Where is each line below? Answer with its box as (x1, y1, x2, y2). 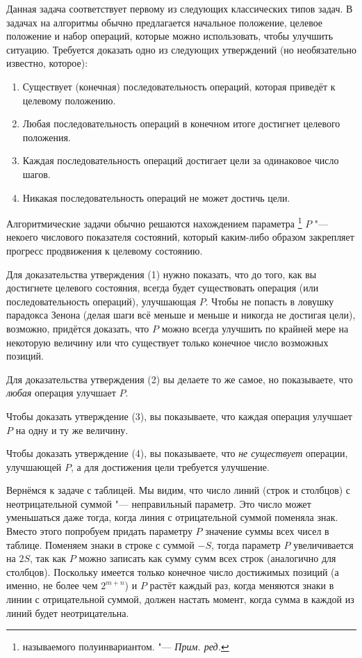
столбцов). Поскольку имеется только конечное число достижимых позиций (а (6, 564, 339, 579)
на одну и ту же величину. (15, 422, 129, 437)
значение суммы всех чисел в (205, 524, 329, 538)
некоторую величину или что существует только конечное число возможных (6, 335, 329, 349)
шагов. (22, 166, 51, 181)
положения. (22, 129, 71, 144)
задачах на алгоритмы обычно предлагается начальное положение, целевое (6, 15, 323, 29)
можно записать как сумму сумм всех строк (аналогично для (79, 551, 336, 565)
